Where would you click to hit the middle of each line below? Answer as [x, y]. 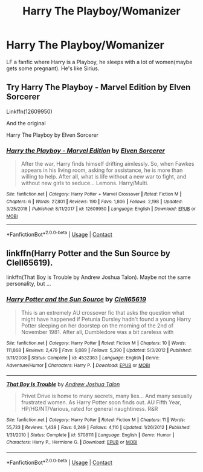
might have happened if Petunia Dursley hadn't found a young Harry [106, 319]
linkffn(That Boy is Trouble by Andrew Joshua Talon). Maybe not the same [99, 277]
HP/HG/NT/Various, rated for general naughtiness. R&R [89, 409]
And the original [26, 123]
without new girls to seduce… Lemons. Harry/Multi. [85, 183]
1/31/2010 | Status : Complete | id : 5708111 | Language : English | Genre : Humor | [90, 435]
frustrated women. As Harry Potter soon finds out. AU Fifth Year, [101, 402]
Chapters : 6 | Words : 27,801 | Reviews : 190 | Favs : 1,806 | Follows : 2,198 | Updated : [95, 202]
